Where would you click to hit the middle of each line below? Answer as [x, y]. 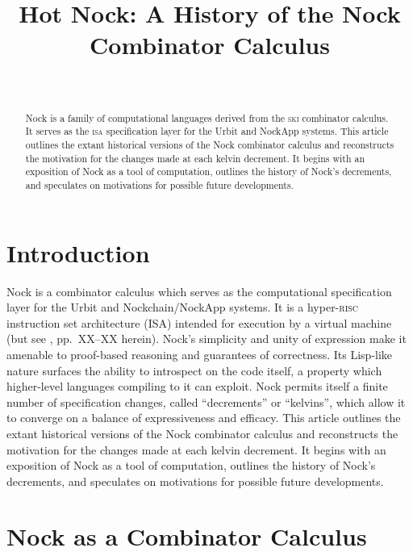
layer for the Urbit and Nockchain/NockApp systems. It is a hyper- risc [183, 307]
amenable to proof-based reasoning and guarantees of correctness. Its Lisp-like [200, 354]
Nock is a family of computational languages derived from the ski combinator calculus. [207, 117]
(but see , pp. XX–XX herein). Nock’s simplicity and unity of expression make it [206, 339]
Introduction [78, 252]
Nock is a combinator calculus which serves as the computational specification [199, 291]
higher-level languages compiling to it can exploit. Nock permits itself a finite [197, 386]
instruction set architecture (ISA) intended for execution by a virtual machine [199, 322]
